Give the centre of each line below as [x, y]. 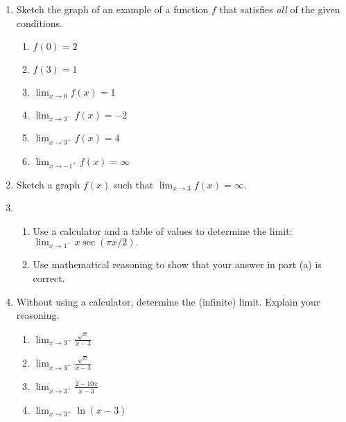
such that [133, 184]
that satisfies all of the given [280, 9]
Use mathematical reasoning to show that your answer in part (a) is [177, 264]
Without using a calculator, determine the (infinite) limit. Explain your [168, 301]
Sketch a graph [48, 184]
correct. [49, 278]
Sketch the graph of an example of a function [112, 9]
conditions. [40, 23]
